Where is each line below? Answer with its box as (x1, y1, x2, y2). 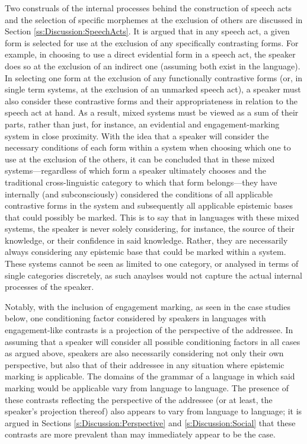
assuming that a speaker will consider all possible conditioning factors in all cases (5, 335, 300, 347)
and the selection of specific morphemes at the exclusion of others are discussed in (5, 13, 303, 25)
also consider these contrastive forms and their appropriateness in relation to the (5, 94, 298, 107)
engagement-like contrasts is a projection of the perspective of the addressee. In (5, 324, 293, 336)
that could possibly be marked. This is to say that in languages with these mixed (5, 210, 299, 223)
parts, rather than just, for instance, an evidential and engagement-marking (5, 117, 280, 130)
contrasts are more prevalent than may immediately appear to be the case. (5, 428, 276, 440)
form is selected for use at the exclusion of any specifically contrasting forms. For (5, 36, 299, 49)
